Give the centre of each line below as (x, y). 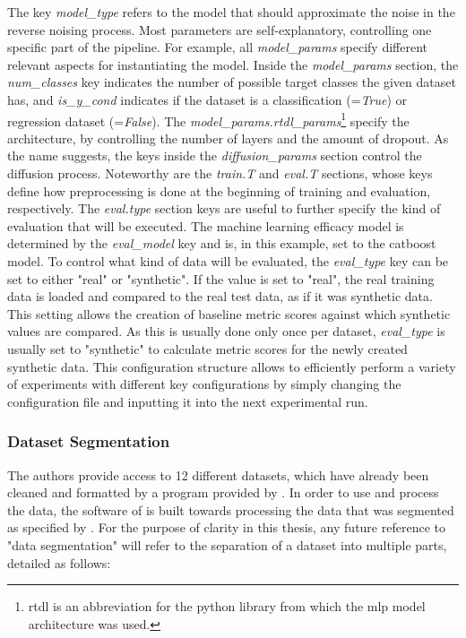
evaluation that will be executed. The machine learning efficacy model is (206, 225)
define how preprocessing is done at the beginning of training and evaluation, (219, 190)
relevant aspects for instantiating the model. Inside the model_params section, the (233, 64)
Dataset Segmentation (89, 441)
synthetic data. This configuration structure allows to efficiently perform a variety (232, 366)
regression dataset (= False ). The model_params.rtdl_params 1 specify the (208, 119)
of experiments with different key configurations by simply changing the (204, 384)
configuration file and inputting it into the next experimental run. (188, 401)
